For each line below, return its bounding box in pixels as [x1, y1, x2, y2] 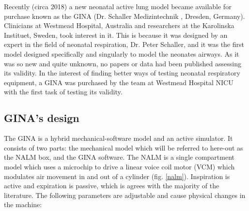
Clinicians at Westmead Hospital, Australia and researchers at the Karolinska [4, 20, 234, 30]
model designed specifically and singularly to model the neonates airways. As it [4, 48, 239, 59]
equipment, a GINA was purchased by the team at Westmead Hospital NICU [4, 77, 233, 87]
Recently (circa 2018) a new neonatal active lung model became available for [4, 1, 232, 11]
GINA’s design [4, 110, 79, 125]
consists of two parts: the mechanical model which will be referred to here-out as [4, 142, 243, 152]
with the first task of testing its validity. [4, 87, 123, 97]
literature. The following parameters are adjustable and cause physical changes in [4, 190, 246, 200]
